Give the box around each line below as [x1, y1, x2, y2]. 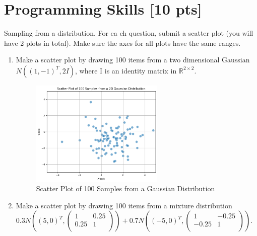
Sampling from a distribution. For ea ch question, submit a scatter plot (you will [4, 28, 253, 38]
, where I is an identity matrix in [75, 65, 177, 75]
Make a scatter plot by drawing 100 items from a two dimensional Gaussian [16, 54, 250, 65]
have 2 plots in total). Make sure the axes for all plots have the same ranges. [4, 37, 241, 48]
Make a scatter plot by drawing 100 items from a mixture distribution [16, 200, 232, 210]
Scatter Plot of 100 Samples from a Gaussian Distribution [36, 183, 215, 194]
